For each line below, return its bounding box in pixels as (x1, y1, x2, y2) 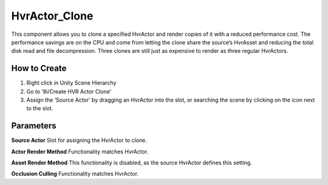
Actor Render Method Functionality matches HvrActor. (11, 148, 149, 155)
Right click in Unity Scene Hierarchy (26, 79, 117, 86)
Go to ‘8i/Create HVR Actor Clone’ (26, 88, 112, 95)
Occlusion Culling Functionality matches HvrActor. (11, 170, 139, 178)
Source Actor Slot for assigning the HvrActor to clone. (11, 137, 147, 144)
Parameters (11, 120, 56, 131)
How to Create (11, 63, 67, 74)
